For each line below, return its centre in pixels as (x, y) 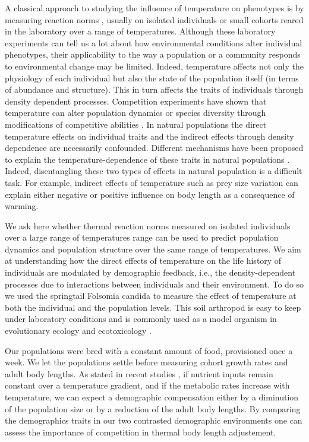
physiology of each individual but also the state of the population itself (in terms (152, 78)
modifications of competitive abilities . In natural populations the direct (136, 124)
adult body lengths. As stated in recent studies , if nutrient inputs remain (139, 373)
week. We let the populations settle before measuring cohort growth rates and (146, 362)
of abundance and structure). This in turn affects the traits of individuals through (154, 89)
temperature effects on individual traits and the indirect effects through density (149, 136)
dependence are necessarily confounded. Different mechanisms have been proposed (154, 148)
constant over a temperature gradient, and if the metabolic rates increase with (147, 385)
